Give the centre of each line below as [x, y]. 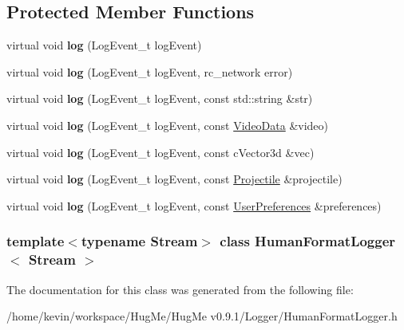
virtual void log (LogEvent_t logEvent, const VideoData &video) [168, 125]
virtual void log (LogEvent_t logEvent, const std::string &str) [160, 98]
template [36, 241]
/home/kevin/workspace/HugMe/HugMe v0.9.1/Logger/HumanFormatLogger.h [202, 316]
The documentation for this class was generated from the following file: [180, 289]
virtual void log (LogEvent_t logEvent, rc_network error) [150, 71]
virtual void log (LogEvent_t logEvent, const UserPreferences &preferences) [194, 205]
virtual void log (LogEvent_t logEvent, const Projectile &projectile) [174, 179]
